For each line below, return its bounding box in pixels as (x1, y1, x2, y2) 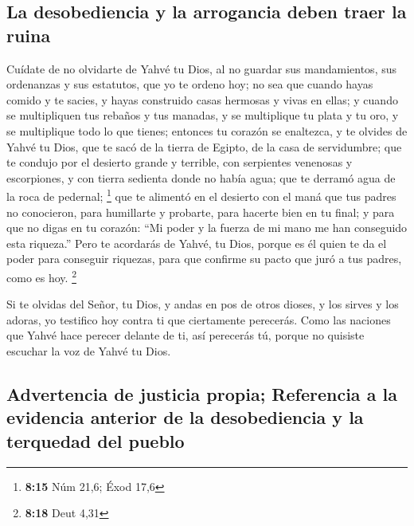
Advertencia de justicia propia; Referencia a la (6, 381, 397, 406)
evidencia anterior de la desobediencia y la (6, 405, 364, 430)
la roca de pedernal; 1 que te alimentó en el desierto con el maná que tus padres (6, 186, 396, 204)
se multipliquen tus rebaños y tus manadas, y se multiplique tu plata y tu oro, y (6, 107, 399, 124)
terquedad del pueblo (6, 428, 185, 453)
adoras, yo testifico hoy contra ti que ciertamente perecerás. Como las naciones (6, 311, 391, 328)
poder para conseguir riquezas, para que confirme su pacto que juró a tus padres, (6, 250, 402, 267)
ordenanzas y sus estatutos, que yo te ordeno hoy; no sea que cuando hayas (6, 76, 373, 92)
